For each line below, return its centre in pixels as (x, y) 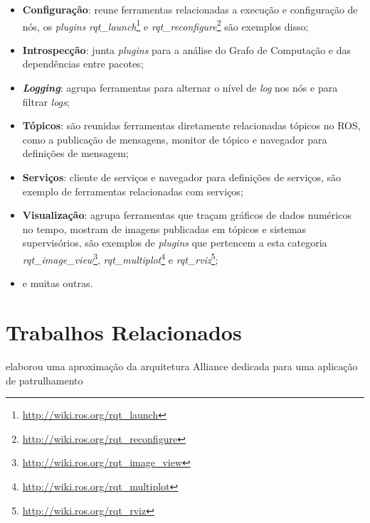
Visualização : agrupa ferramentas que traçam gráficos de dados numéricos (187, 215)
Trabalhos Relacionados (124, 332)
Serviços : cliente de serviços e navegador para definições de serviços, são (182, 177)
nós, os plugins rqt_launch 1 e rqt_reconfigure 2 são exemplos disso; (165, 25)
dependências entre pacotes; (83, 64)
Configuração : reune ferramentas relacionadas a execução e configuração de (190, 9)
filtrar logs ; (46, 101)
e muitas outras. (58, 283)
